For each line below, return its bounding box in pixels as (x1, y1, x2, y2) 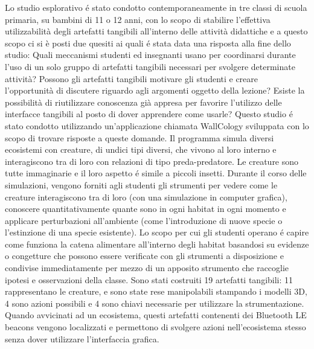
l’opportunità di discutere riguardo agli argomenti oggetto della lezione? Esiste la (5, 84, 305, 97)
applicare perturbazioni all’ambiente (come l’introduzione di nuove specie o (5, 214, 283, 226)
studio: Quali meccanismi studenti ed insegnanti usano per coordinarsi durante (5, 48, 296, 61)
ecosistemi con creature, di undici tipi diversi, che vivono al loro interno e (5, 143, 277, 156)
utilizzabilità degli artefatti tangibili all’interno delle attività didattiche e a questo (5, 25, 308, 37)
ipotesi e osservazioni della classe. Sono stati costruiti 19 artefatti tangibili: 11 (5, 273, 293, 286)
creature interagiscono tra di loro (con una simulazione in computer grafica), (5, 190, 287, 203)
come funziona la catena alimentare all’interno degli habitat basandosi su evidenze (5, 237, 309, 250)
